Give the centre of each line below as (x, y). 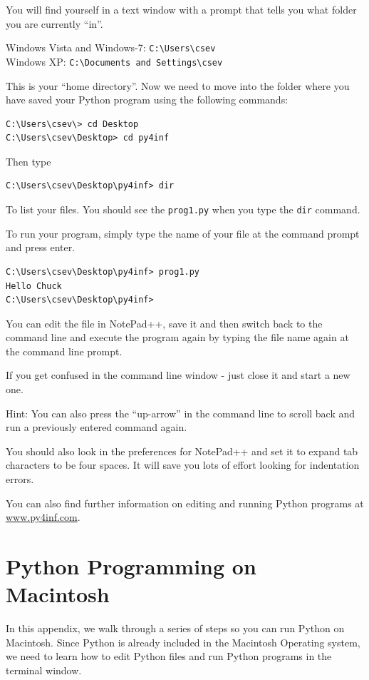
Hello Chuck (34, 286)
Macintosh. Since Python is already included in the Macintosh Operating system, (183, 642)
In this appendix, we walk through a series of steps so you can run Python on (175, 628)
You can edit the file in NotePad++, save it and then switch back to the (164, 323)
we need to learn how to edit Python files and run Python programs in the (169, 656)
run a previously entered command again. (97, 427)
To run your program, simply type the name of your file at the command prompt (183, 233)
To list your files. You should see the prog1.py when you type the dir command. (183, 209)
